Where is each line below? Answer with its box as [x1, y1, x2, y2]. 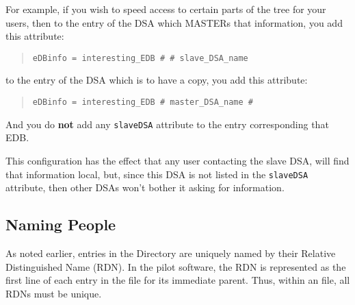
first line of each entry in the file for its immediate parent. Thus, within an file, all [5, 273, 350, 287]
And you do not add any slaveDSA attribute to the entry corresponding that [5, 117, 329, 131]
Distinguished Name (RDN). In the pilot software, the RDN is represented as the [5, 259, 346, 273]
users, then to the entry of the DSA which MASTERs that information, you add [5, 15, 343, 29]
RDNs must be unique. [5, 286, 102, 300]
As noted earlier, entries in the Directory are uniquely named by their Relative [5, 245, 336, 260]
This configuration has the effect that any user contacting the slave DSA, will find [5, 153, 350, 167]
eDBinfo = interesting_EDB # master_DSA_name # [32, 97, 253, 108]
